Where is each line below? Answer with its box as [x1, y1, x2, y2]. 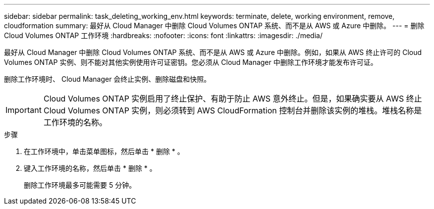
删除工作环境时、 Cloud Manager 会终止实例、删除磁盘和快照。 [4, 75, 211, 83]
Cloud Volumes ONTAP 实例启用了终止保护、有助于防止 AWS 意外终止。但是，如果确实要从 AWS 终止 [43, 94, 422, 104]
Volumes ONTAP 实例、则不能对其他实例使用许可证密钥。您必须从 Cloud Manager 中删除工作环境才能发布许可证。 [4, 58, 378, 66]
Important [5, 105, 42, 115]
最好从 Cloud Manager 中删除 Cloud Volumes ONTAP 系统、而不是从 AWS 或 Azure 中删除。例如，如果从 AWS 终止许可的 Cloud [4, 48, 422, 56]
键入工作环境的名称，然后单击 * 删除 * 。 [24, 164, 157, 172]
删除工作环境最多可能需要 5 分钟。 [24, 181, 136, 189]
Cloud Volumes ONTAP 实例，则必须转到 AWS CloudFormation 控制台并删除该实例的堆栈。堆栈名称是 [43, 105, 422, 115]
